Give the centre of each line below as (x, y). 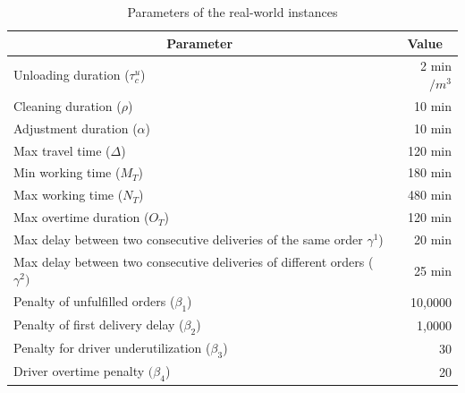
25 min (433, 270)
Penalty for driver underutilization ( (112, 348)
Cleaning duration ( (68, 105)
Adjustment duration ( (76, 128)
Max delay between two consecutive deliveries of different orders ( (194, 261)
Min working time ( (67, 172)
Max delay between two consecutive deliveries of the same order (188, 239)
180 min (430, 172)
